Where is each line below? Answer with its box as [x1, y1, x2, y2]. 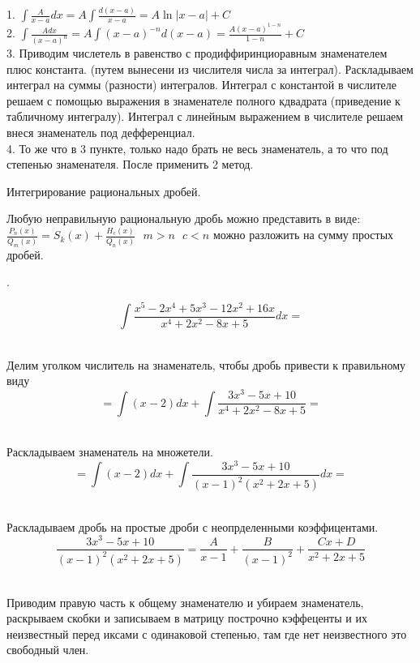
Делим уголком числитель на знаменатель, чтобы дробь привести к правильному [6, 356, 406, 373]
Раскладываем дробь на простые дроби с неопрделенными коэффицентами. [6, 518, 379, 535]
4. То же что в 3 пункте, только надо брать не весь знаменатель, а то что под [6, 139, 388, 156]
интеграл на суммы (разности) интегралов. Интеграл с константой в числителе [6, 76, 397, 93]
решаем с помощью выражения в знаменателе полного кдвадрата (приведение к [6, 92, 401, 109]
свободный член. [6, 641, 89, 658]
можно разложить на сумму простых [212, 226, 394, 243]
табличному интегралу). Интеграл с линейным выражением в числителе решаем [6, 108, 404, 125]
